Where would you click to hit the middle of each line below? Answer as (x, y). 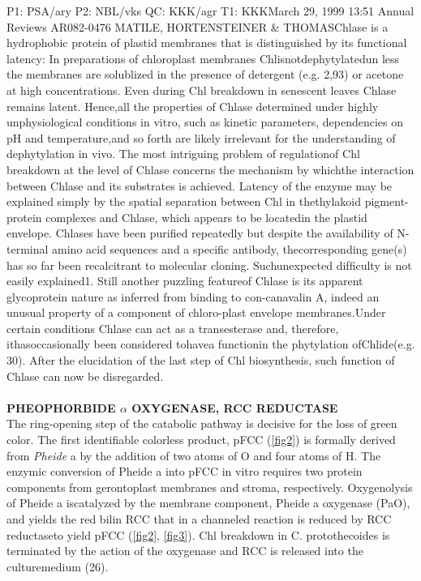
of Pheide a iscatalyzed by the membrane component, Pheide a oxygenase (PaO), (208, 503)
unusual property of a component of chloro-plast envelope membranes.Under (196, 312)
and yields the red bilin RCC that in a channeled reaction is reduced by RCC (199, 519)
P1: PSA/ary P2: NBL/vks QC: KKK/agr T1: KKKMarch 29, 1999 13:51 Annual (210, 11)
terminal (28, 248)
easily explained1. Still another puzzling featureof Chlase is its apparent (185, 281)
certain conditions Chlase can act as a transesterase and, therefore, (173, 328)
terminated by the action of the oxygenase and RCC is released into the (185, 551)
